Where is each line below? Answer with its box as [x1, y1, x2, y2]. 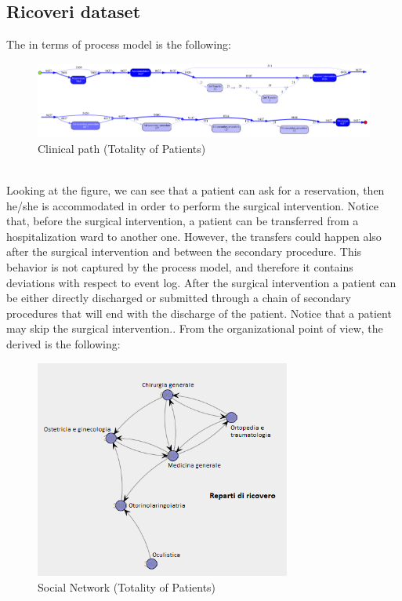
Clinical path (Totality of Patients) [38, 140, 206, 156]
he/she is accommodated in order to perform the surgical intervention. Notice [6, 197, 378, 213]
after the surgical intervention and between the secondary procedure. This [6, 243, 362, 260]
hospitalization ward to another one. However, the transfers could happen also [6, 228, 382, 244]
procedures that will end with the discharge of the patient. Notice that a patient [6, 304, 392, 321]
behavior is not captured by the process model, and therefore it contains [6, 259, 353, 275]
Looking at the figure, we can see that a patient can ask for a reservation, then [6, 182, 385, 199]
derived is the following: [6, 336, 121, 351]
